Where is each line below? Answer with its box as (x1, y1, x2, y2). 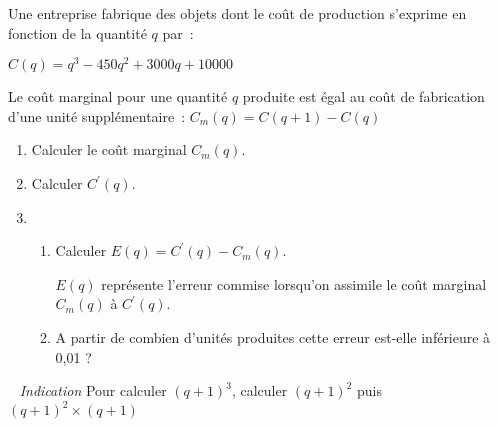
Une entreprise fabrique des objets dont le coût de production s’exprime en (8, 3, 467, 23)
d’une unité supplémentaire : (8, 105, 186, 126)
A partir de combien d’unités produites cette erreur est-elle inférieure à (55, 327, 491, 348)
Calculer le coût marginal (31, 139, 187, 160)
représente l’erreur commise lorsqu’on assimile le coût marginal (101, 273, 487, 294)
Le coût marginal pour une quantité (8, 86, 228, 107)
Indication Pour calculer (19, 380, 167, 401)
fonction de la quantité (8, 22, 147, 43)
